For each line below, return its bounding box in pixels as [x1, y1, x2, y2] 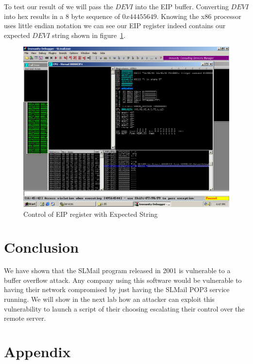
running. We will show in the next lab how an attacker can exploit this [4, 294, 215, 304]
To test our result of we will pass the [4, 1, 113, 11]
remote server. [4, 313, 46, 323]
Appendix [4, 342, 71, 362]
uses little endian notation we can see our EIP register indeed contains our [4, 20, 226, 31]
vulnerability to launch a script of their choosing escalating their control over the [4, 303, 245, 313]
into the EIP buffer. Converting [135, 1, 229, 11]
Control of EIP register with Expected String [23, 208, 158, 219]
